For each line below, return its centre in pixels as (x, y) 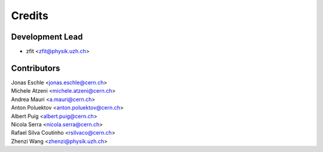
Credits (30, 16)
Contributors (36, 68)
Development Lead (47, 37)
